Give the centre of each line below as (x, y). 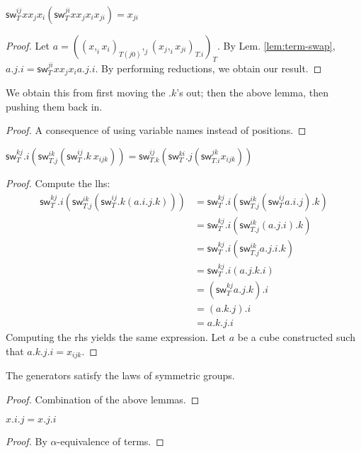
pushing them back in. (54, 106)
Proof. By (27, 441)
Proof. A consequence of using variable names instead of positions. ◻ (156, 130)
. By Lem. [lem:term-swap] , (276, 45)
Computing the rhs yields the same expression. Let (116, 337)
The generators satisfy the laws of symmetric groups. (120, 375)
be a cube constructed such (296, 337)
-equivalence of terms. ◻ (110, 441)
